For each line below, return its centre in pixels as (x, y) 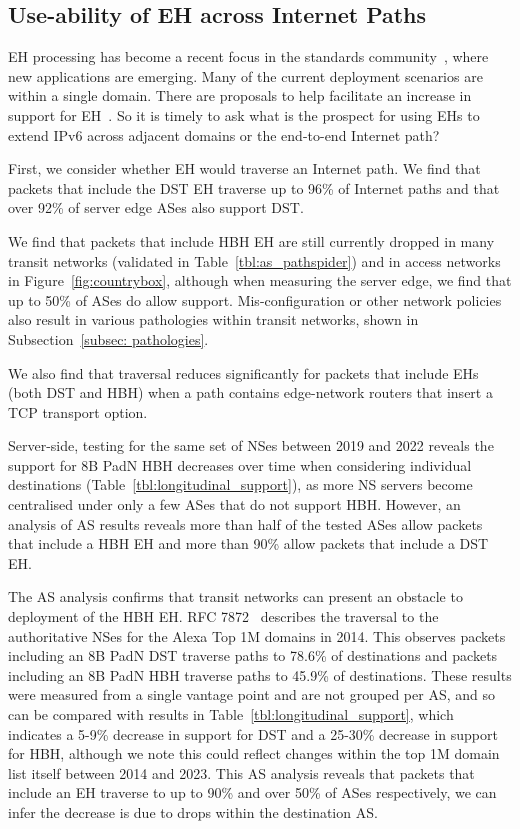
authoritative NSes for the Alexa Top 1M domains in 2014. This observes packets (257, 635)
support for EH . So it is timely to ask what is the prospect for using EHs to (244, 114)
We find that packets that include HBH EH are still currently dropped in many (251, 240)
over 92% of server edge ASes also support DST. (156, 207)
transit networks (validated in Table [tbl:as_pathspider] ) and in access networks (254, 260)
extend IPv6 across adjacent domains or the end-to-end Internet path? (224, 134)
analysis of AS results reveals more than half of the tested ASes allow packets (245, 523)
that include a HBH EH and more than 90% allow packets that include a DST (248, 543)
